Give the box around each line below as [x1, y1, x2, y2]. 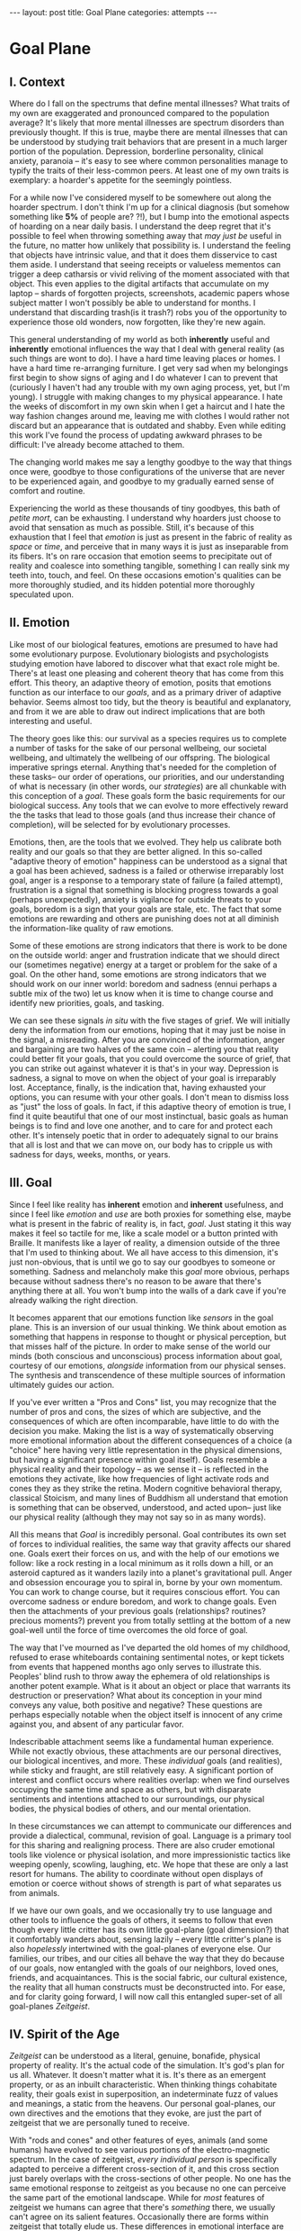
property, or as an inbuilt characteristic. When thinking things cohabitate [9, 2079, 278, 2090]
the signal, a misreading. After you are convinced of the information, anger [9, 1034, 286, 1045]
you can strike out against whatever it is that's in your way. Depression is [9, 1063, 279, 1074]
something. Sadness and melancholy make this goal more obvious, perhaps [9, 1265, 290, 1276]
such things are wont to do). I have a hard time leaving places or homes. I [9, 353, 281, 364]
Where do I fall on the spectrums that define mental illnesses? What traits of [9, 98, 290, 109]
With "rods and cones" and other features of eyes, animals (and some [9, 2135, 268, 2145]
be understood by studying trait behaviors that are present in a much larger [9, 137, 288, 147]
